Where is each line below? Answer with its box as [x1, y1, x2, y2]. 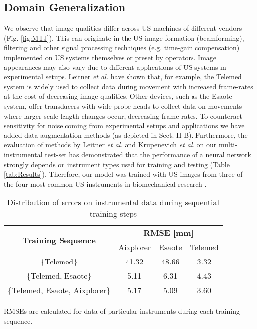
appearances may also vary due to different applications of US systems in [4, 62, 226, 72]
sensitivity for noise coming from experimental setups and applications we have [4, 120, 245, 131]
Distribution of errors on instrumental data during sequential [7, 197, 219, 208]
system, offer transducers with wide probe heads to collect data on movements [4, 100, 242, 111]
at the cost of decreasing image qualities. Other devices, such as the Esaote [4, 91, 232, 101]
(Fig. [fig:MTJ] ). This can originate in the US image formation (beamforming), [4, 32, 244, 43]
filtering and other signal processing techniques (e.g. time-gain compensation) [4, 42, 240, 53]
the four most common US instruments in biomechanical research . [4, 178, 207, 189]
